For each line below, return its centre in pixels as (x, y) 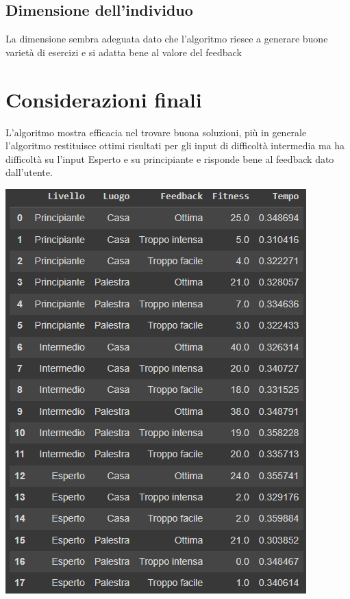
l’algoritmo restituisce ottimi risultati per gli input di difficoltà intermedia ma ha (175, 145)
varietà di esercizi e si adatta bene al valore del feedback (124, 52)
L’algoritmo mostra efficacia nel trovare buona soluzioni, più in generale (156, 132)
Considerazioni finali (104, 99)
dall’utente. (29, 172)
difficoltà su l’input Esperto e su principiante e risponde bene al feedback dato (170, 158)
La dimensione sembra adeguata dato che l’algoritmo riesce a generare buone (167, 39)
